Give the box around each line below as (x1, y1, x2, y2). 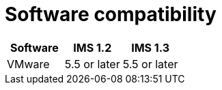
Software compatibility (5, 3, 217, 26)
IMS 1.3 (131, 40, 170, 55)
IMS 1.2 (73, 40, 112, 55)
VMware (7, 57, 50, 71)
